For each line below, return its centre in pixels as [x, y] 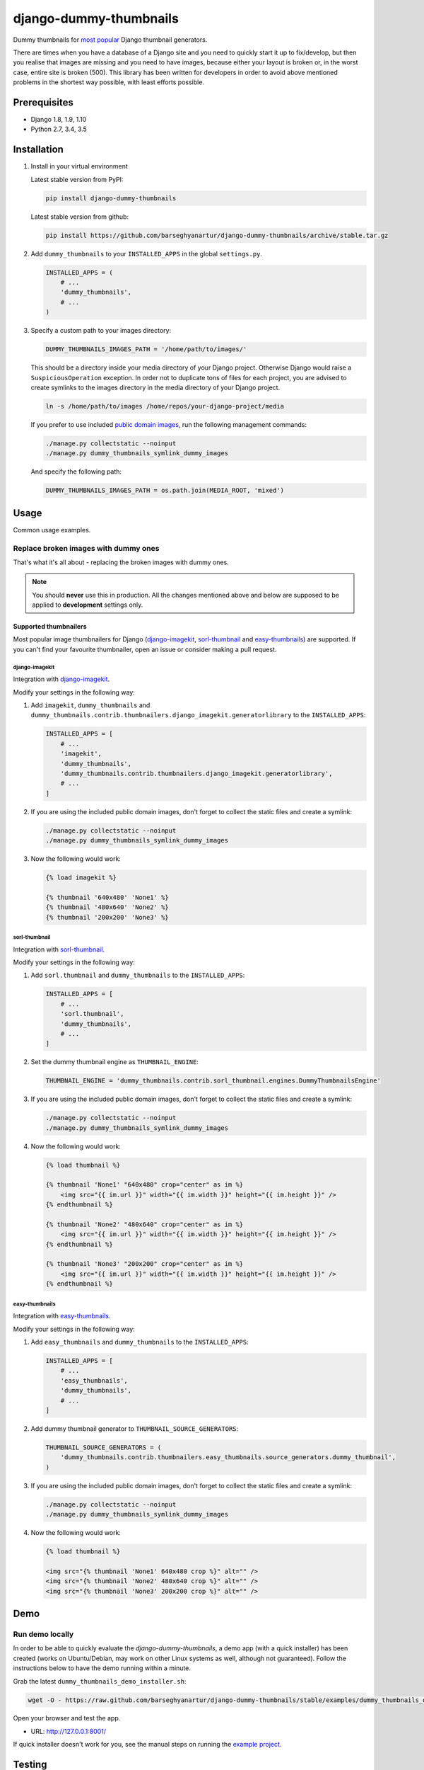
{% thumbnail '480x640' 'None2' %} [107, 907]
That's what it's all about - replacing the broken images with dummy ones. [121, 562]
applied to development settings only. [88, 605]
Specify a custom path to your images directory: [101, 331]
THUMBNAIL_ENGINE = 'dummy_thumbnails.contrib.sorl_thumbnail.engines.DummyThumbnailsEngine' [213, 1081]
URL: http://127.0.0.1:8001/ [68, 1731]
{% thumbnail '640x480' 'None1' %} [107, 897]
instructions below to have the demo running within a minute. [102, 1668]
